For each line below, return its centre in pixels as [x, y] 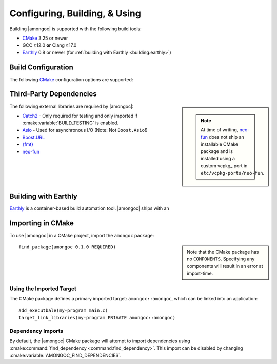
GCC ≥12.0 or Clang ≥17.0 [50, 45]
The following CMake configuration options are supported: [71, 79]
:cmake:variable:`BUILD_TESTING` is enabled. [71, 123]
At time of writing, [220, 130]
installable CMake [220, 144]
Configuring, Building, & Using [75, 13]
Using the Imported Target [43, 289]
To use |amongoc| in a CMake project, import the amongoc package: [82, 235]
